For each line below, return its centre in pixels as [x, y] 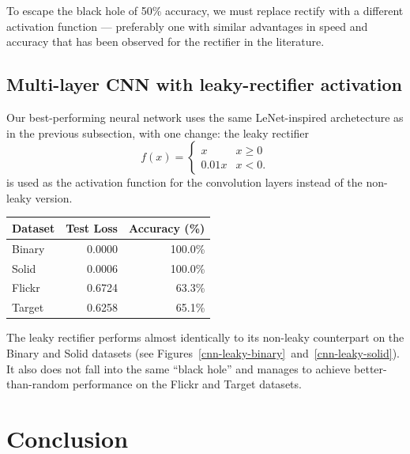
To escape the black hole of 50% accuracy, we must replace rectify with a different [205, 10]
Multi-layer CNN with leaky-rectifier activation [205, 84]
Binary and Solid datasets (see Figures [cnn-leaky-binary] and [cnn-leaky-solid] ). [203, 352]
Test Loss [92, 227]
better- [371, 368]
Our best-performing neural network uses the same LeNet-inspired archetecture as [205, 117]
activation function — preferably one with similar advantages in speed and [187, 26]
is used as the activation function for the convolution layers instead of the [184, 182]
